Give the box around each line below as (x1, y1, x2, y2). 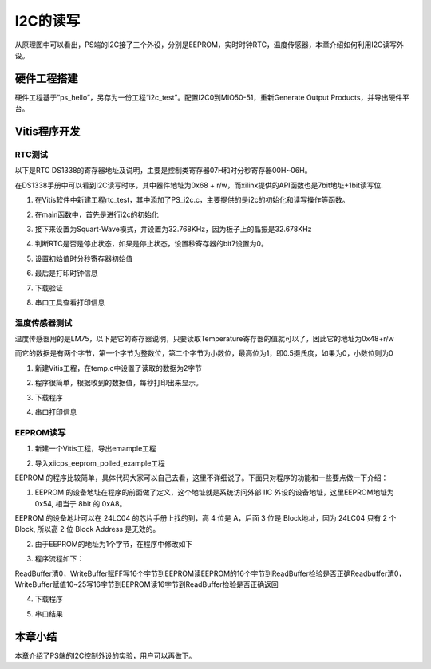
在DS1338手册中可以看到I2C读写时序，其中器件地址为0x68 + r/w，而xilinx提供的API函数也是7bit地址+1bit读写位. (14, 180, 383, 190)
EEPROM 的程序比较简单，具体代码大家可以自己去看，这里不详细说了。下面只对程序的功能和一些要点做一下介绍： (14, 473, 389, 482)
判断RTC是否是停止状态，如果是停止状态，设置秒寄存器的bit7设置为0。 (34, 239, 269, 249)
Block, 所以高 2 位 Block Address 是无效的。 (14, 525, 160, 534)
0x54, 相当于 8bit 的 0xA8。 (34, 498, 127, 508)
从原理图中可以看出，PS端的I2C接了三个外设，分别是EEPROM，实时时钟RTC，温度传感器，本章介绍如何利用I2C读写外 (14, 40, 404, 49)
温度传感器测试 (14, 317, 73, 329)
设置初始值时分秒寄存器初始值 (34, 254, 133, 263)
